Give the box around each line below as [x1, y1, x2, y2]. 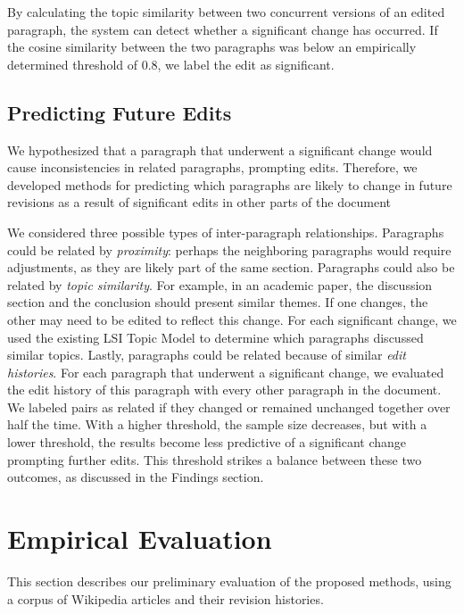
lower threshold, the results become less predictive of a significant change [7, 433, 407, 452]
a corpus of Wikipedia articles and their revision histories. [7, 589, 324, 608]
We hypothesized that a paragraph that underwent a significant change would [7, 140, 433, 159]
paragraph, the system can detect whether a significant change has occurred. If [7, 20, 438, 38]
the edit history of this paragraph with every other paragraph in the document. [7, 380, 442, 399]
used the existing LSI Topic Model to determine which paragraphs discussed [7, 328, 424, 346]
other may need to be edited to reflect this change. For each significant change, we [7, 310, 457, 328]
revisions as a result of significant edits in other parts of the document [7, 193, 392, 212]
